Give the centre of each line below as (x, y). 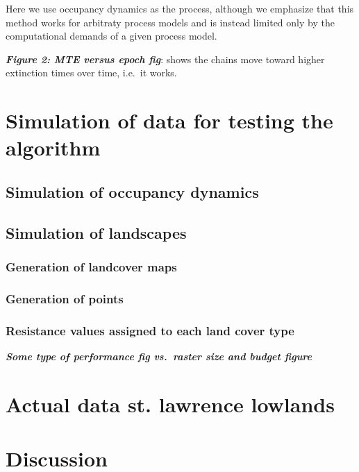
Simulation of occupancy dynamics (132, 191)
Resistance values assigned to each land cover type (150, 330)
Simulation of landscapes (96, 232)
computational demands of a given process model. (111, 36)
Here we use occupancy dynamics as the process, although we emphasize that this (180, 8)
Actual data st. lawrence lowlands (170, 404)
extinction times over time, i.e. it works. (91, 73)
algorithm (53, 147)
